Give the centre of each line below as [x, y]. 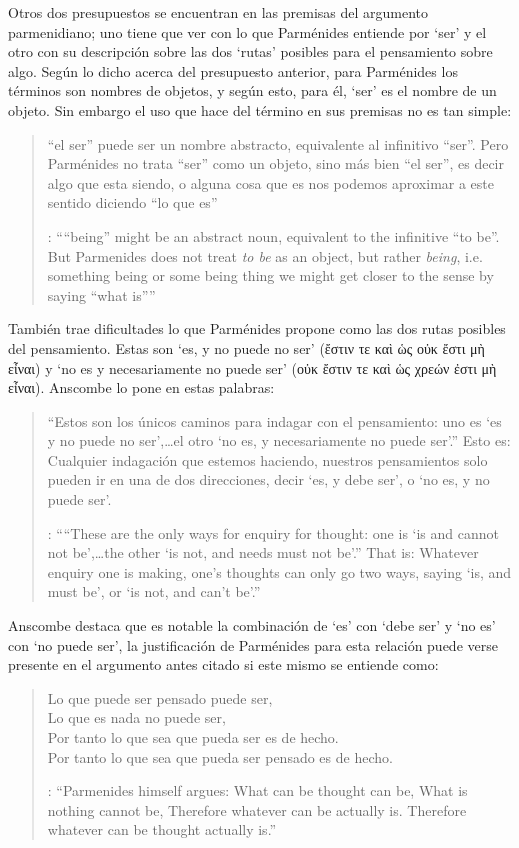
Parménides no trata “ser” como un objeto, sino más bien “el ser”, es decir [275, 163]
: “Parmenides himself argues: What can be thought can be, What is [257, 790]
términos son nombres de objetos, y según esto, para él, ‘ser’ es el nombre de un [252, 90]
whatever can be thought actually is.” [162, 829]
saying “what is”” [101, 294]
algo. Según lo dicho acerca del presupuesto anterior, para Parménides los [233, 70]
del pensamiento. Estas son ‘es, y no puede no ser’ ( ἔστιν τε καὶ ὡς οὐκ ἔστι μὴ [246, 347]
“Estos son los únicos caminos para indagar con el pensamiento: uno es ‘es [274, 420]
